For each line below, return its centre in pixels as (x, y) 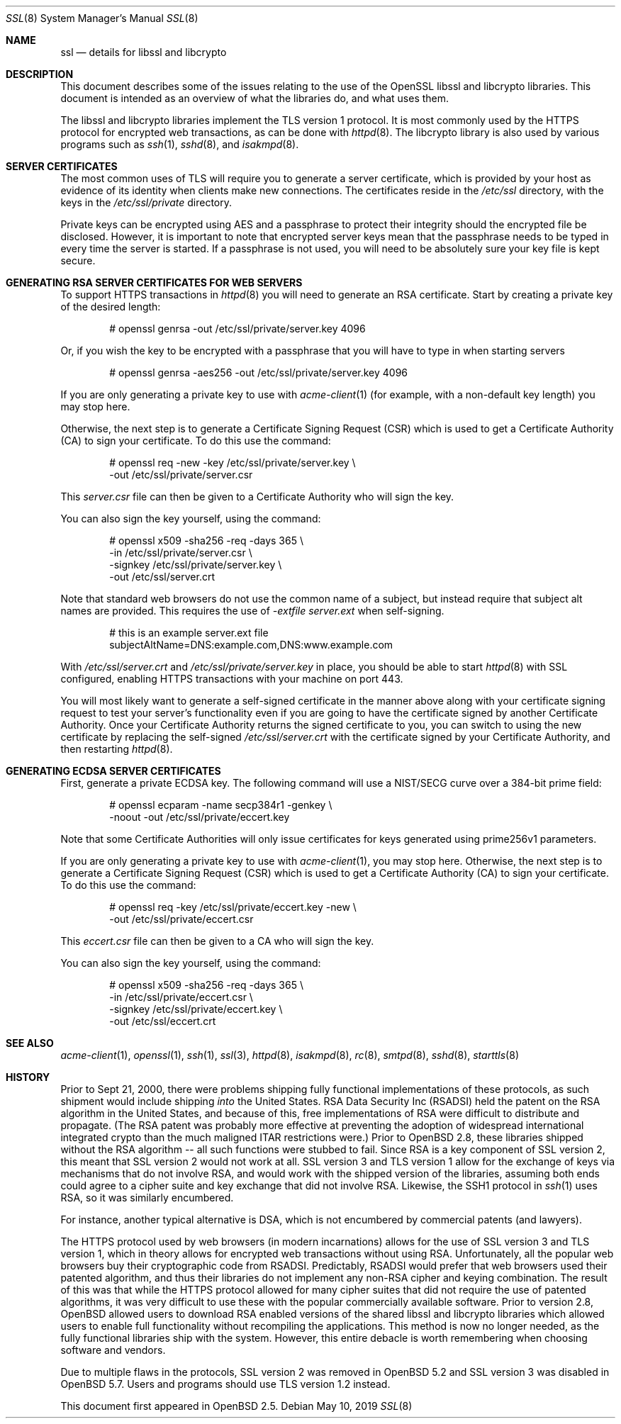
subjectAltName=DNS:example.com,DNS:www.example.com (251, 645)
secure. (78, 260)
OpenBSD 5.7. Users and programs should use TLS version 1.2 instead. (225, 1384)
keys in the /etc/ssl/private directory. (146, 202)
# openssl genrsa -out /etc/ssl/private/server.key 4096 (237, 329)
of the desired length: (111, 307)
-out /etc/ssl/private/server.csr (181, 475)
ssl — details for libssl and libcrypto (144, 52)
